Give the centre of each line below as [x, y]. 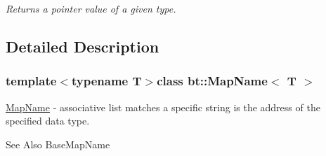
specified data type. [48, 121]
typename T [106, 81]
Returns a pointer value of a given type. [91, 8]
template [31, 81]
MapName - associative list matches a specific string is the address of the [163, 107]
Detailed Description [83, 46]
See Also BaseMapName [58, 144]
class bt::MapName [212, 81]
